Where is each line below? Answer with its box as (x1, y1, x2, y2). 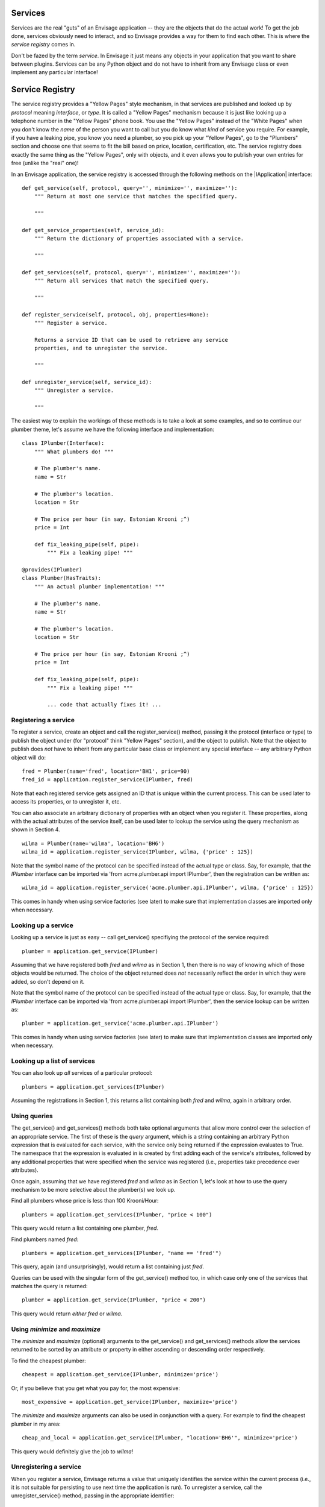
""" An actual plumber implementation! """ (34, 583, 165, 590)
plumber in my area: (11, 1420, 61, 1427)
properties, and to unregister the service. (34, 345, 168, 352)
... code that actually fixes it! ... (47, 701, 162, 708)
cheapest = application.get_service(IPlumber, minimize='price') (22, 1371, 219, 1378)
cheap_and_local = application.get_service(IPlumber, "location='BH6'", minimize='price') (22, 1435, 298, 1441)
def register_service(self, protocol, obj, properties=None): (22, 311, 209, 318)
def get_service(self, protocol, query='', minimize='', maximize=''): (22, 184, 238, 191)
